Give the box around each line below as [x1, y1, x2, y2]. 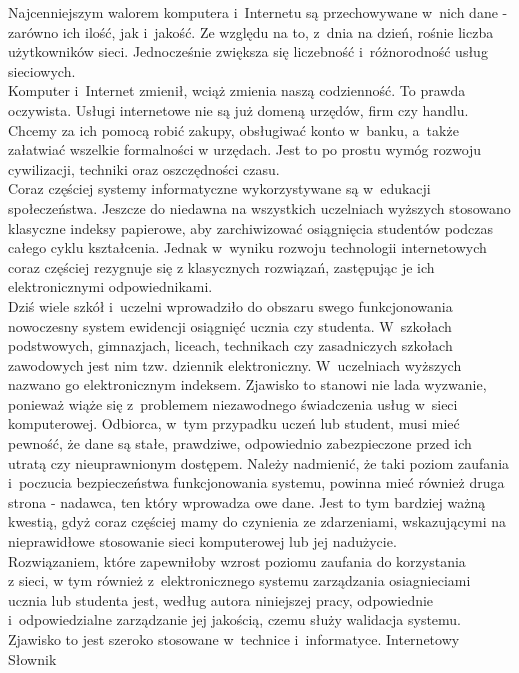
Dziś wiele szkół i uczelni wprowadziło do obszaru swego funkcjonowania [8, 295, 453, 316]
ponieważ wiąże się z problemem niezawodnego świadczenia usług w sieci [8, 393, 458, 414]
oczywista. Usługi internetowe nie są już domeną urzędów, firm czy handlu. [8, 99, 469, 120]
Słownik [8, 648, 57, 669]
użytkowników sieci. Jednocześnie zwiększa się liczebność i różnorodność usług [8, 41, 488, 62]
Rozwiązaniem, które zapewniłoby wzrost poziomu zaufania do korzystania [8, 550, 466, 571]
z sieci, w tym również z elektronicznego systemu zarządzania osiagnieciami [8, 570, 471, 591]
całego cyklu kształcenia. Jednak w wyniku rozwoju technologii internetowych [8, 237, 487, 258]
